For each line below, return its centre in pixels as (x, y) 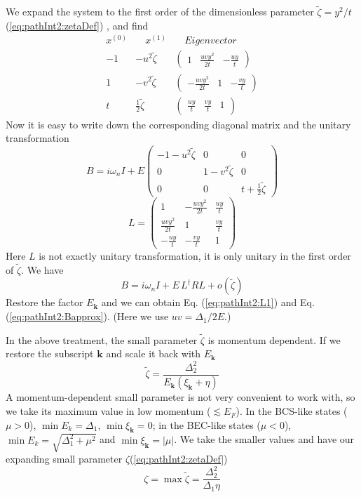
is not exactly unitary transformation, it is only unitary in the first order (195, 256)
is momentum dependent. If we (274, 339)
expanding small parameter (64, 459)
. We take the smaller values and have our (264, 439)
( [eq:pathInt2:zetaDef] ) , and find (77, 25)
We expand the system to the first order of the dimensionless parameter (160, 12)
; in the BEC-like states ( (206, 424)
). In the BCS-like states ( (292, 411)
